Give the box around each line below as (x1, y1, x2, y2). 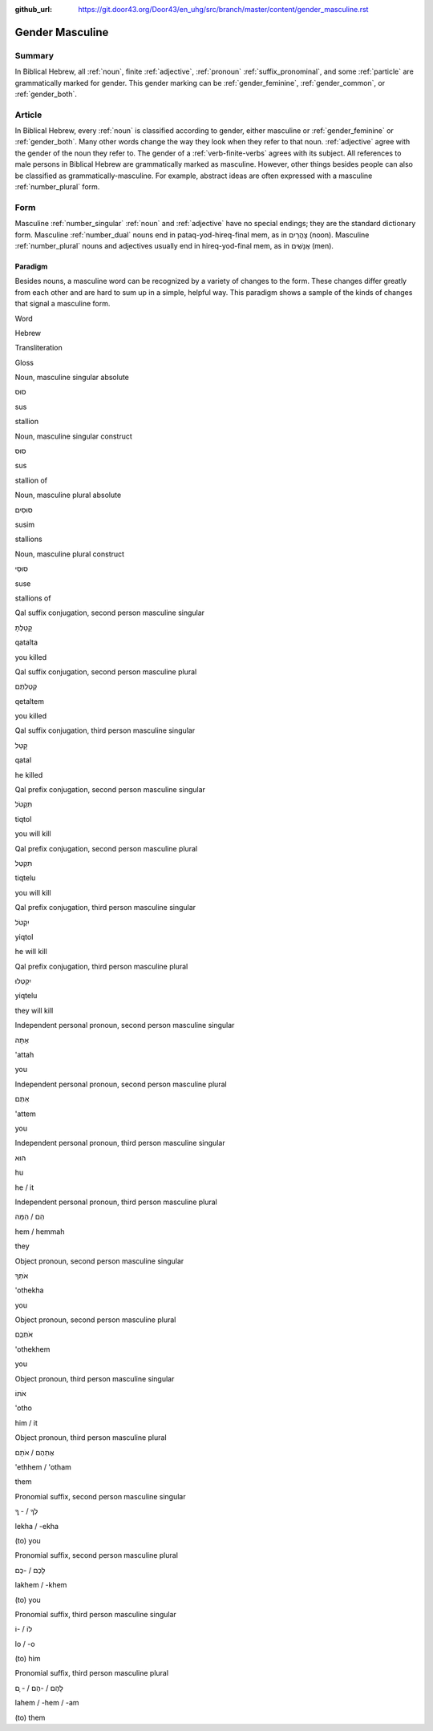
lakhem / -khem (14, 1580, 67, 1590)
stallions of (14, 593, 51, 603)
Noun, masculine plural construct (14, 549, 124, 559)
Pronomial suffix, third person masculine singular (14, 1609, 176, 1619)
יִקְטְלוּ (14, 977, 32, 986)
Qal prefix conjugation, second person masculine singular (14, 785, 206, 795)
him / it (14, 1418, 38, 1427)
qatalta (14, 637, 38, 647)
